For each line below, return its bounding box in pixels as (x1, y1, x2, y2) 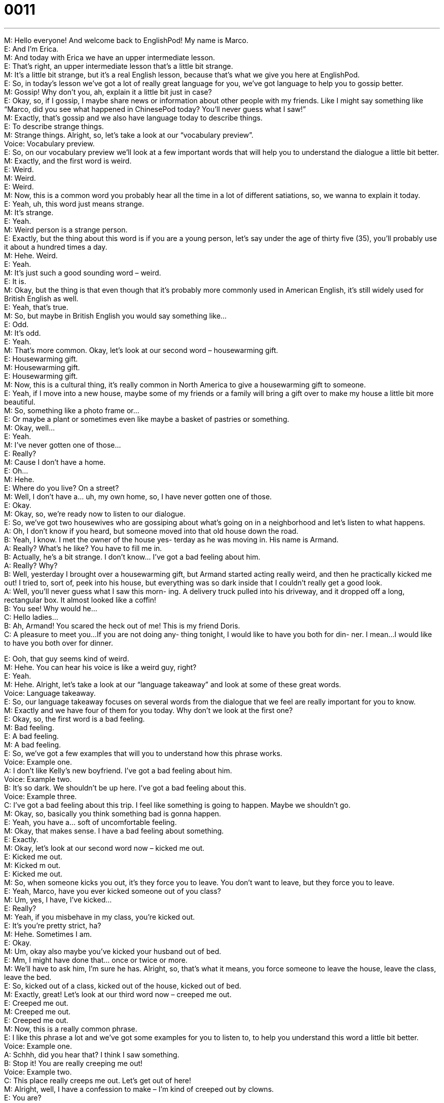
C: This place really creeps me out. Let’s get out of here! (4, 1076, 192, 1085)
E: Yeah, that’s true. (4, 302, 68, 311)
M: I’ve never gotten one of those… (4, 440, 121, 449)
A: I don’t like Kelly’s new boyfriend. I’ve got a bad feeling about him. (4, 766, 232, 775)
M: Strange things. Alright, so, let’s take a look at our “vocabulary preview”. (4, 130, 254, 139)
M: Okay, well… (4, 423, 55, 432)
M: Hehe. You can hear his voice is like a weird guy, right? (4, 662, 197, 672)
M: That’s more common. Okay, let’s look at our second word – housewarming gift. (4, 345, 278, 354)
